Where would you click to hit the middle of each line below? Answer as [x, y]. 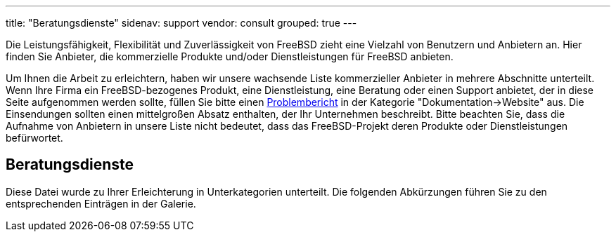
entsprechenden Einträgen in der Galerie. [101, 203]
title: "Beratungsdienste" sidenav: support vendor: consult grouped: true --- [181, 23]
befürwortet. [34, 138]
